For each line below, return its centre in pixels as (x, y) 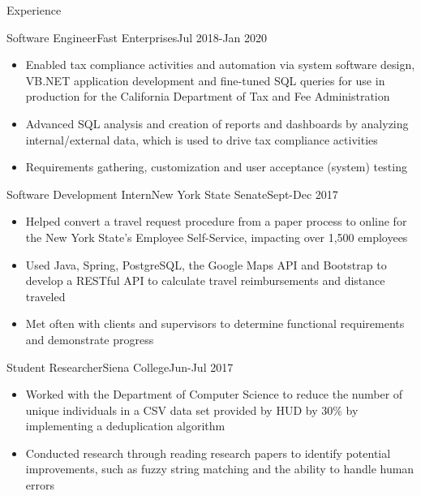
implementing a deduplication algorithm (125, 426)
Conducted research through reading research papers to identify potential (208, 453)
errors (40, 485)
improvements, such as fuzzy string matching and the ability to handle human (220, 469)
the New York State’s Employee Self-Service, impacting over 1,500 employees (217, 237)
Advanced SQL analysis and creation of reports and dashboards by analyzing (217, 123)
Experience (34, 10)
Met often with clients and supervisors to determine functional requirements (215, 323)
